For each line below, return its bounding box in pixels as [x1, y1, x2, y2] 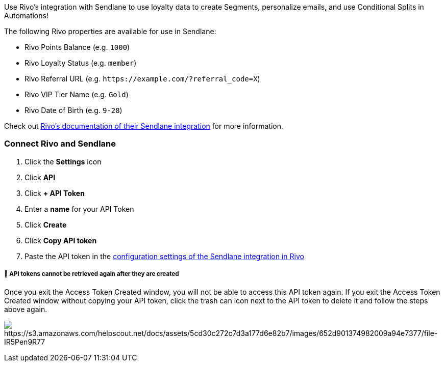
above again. [4, 304, 47, 314]
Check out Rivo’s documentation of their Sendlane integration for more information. [4, 122, 284, 130]
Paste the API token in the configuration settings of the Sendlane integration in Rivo [24, 251, 304, 261]
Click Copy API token [24, 236, 97, 245]
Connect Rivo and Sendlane [4, 138, 116, 149]
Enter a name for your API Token [24, 204, 134, 213]
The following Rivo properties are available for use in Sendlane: [4, 27, 216, 36]
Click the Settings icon [24, 157, 102, 166]
